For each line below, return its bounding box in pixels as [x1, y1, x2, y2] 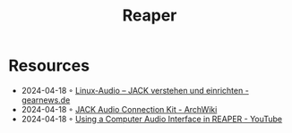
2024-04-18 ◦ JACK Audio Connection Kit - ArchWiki [21, 104, 218, 114]
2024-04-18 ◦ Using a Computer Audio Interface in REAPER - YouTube [21, 113, 283, 124]
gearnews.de [21, 95, 71, 105]
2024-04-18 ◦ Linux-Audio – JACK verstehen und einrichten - [21, 85, 250, 96]
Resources [8, 55, 90, 76]
